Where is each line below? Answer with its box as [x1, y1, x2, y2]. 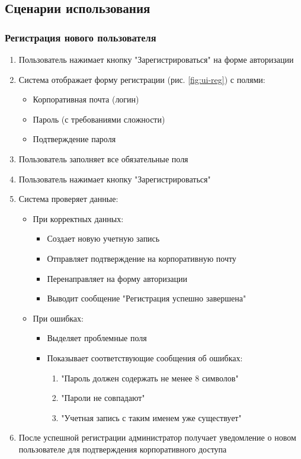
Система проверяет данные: [18, 192, 119, 205]
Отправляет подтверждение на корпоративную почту [47, 252, 236, 264]
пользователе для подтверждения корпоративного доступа [18, 442, 227, 455]
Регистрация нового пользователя [5, 30, 156, 44]
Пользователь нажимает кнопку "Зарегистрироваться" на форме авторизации [18, 53, 294, 65]
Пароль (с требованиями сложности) [33, 113, 165, 125]
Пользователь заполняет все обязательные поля [18, 152, 188, 165]
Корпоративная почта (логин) [33, 93, 139, 105]
